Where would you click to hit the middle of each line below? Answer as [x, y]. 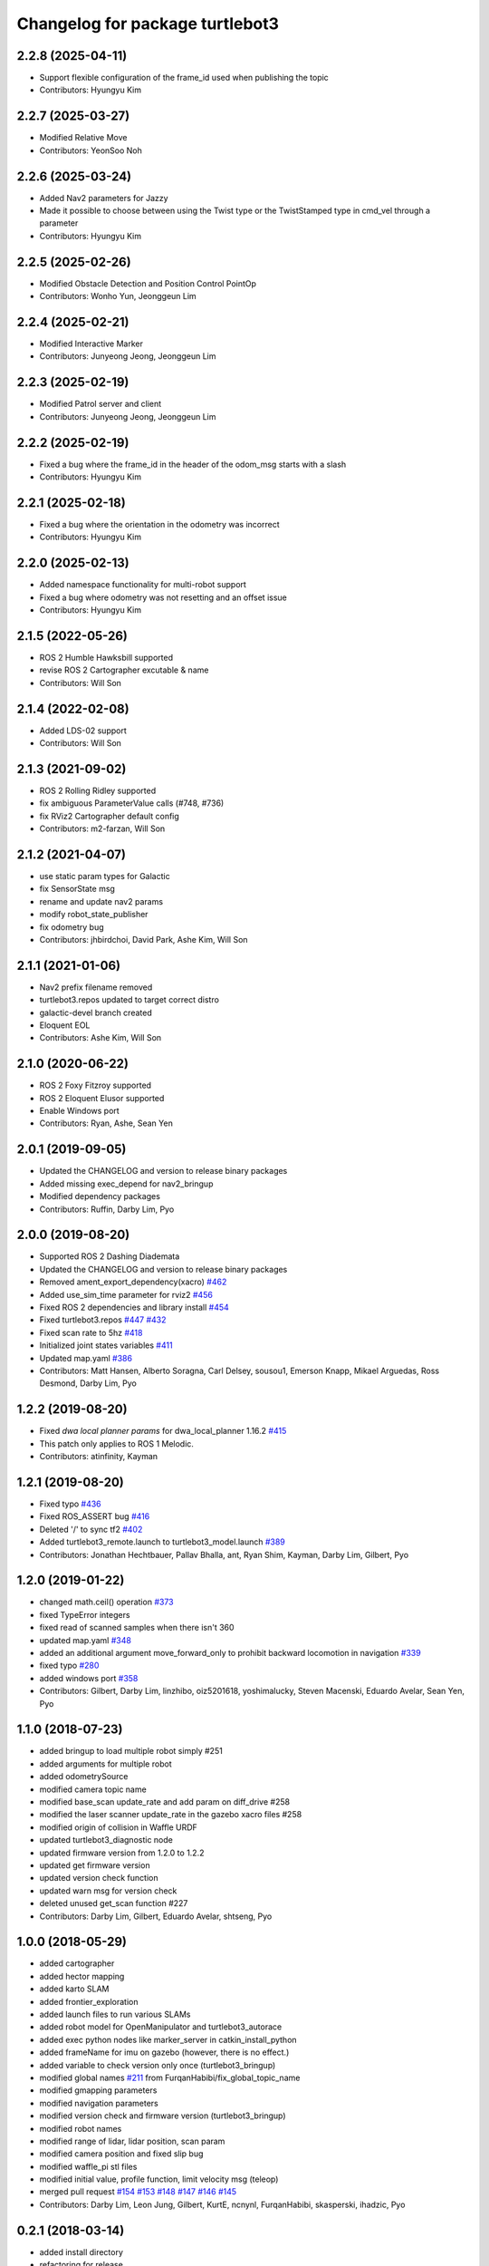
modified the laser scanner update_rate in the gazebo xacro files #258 [171, 1815]
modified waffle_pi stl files [88, 2166]
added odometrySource [84, 1777]
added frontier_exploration [89, 2001]
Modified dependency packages [100, 1196]
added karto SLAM [74, 1989]
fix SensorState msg [77, 889]
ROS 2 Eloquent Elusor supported [102, 1098]
